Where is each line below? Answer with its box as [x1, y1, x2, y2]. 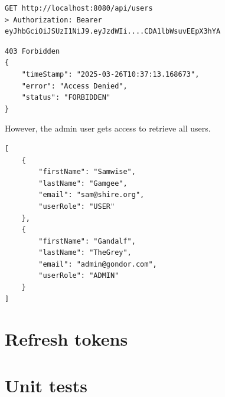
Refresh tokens [5, 327, 128, 351]
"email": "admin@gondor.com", [38, 260, 157, 268]
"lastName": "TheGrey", [38, 248, 132, 257]
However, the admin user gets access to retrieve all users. [5, 122, 211, 134]
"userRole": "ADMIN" [38, 271, 119, 280]
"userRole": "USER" [38, 202, 115, 211]
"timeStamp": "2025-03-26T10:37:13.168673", [21, 70, 200, 78]
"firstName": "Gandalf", [38, 237, 136, 245]
